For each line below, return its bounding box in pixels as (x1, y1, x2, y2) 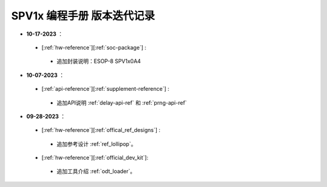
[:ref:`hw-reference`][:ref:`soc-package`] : (41, 44, 147, 51)
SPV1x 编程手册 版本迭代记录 (11, 9, 155, 22)
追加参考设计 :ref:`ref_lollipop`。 (56, 140, 136, 148)
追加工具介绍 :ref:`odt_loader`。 (56, 168, 136, 175)
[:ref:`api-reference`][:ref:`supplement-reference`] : (41, 85, 170, 93)
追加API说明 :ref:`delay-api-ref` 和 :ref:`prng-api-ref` (56, 99, 187, 106)
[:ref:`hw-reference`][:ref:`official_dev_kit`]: (41, 154, 148, 162)
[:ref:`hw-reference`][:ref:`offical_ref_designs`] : (41, 126, 160, 134)
